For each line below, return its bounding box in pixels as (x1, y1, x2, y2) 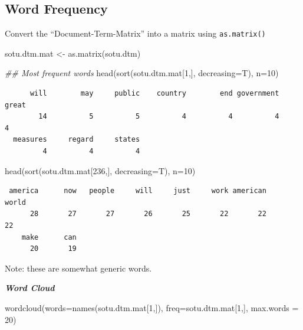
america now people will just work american (9, 187, 266, 195)
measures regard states (13, 135, 140, 144)
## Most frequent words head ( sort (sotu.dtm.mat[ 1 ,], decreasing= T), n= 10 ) (5, 67, 279, 79)
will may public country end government (29, 89, 279, 98)
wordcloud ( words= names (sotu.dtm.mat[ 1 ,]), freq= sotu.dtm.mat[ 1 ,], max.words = (5, 301, 299, 313)
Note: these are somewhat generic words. (5, 262, 152, 274)
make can (21, 233, 77, 241)
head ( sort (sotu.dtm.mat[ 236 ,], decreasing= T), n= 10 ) (5, 164, 196, 177)
